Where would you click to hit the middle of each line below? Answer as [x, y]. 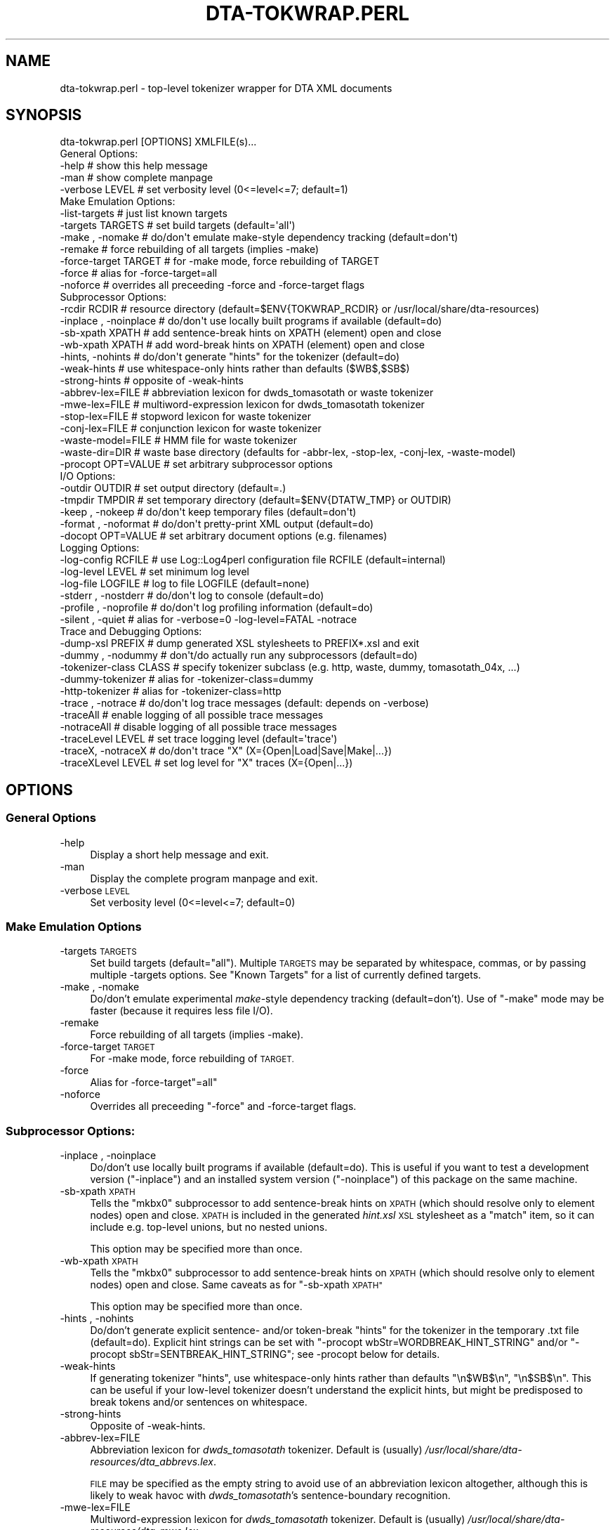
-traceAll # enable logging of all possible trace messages [192, 715]
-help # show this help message [134, 166]
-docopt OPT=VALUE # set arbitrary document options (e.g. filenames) [224, 536]
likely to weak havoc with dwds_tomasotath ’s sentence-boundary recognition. [270, 1496]
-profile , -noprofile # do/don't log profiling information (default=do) [217, 608]
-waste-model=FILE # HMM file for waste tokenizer [179, 440]
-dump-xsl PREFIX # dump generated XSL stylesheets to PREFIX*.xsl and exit [240, 643]
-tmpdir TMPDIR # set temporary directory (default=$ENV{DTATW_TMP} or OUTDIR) [256, 500]
